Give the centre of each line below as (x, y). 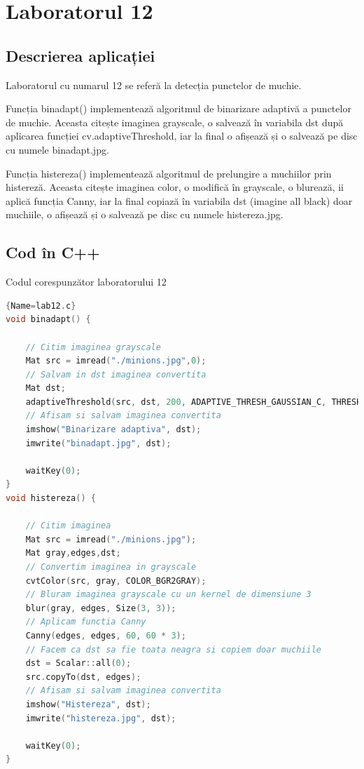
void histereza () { (51, 499)
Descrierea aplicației (80, 55)
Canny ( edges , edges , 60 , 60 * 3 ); (106, 635)
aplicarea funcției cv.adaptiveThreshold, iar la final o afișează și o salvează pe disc (182, 136)
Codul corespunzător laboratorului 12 (86, 282)
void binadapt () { (48, 320)
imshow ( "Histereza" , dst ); (88, 704)
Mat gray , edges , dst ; (73, 553)
